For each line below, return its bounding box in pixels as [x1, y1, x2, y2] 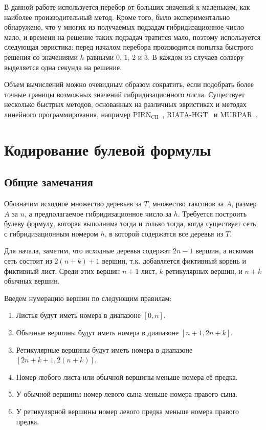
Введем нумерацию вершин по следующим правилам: [4, 292, 172, 303]
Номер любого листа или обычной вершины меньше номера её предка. [16, 371, 238, 382]
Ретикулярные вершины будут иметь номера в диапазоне [16, 344, 193, 355]
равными [86, 51, 114, 62]
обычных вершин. [4, 275, 60, 286]
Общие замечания [4, 174, 93, 190]
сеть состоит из [4, 255, 52, 266]
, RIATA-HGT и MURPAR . [162, 109, 258, 119]
